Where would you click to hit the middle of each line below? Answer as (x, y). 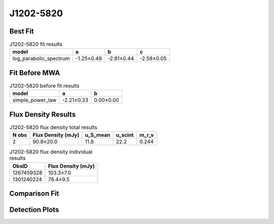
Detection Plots (34, 210)
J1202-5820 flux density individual (51, 152)
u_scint (125, 135)
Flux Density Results (43, 114)
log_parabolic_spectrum (41, 58)
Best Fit (22, 31)
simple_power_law (35, 100)
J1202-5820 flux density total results (53, 127)
